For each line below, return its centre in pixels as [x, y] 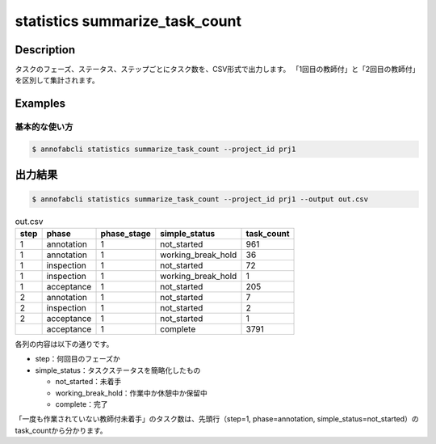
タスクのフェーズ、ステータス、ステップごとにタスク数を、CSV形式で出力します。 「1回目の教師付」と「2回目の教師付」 [215, 70]
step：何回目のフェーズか [78, 359]
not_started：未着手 [88, 382]
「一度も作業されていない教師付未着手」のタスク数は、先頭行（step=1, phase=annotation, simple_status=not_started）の [217, 419]
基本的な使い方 [44, 127]
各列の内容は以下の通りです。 [64, 344]
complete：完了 [82, 404]
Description [45, 50]
